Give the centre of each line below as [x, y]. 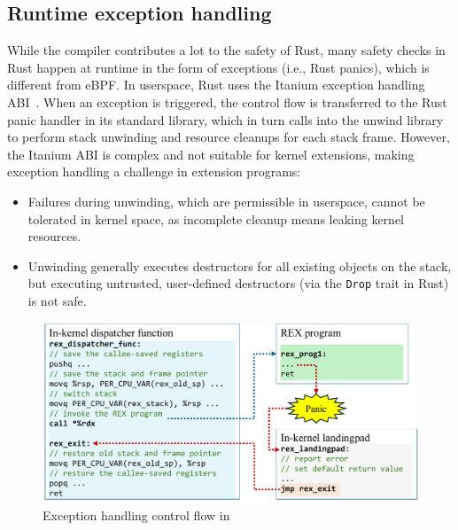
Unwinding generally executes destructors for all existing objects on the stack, [240, 265]
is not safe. [57, 300]
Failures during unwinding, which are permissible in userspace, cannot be [226, 201]
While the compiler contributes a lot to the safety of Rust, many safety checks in [226, 50]
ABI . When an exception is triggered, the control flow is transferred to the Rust [227, 101]
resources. [54, 236]
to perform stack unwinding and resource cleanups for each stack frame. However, [229, 137]
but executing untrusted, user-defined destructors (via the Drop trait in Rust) [238, 283]
